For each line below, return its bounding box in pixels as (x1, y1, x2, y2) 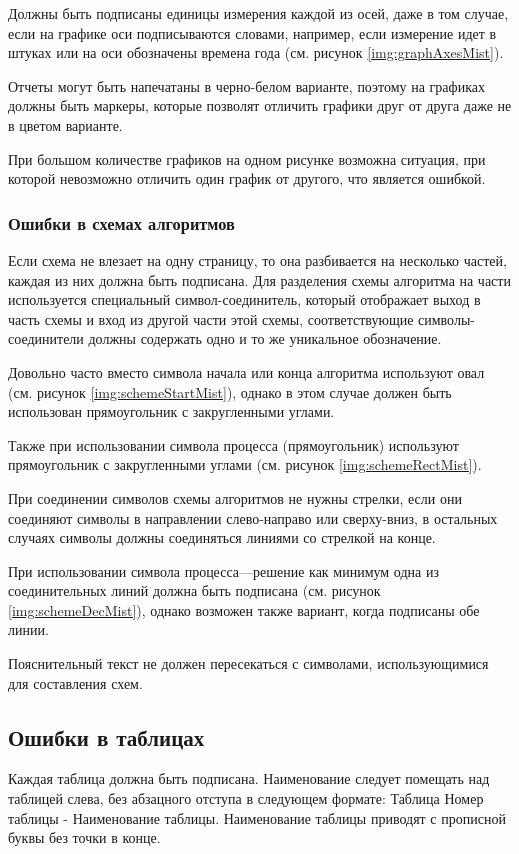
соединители (8, 328, 84, 349)
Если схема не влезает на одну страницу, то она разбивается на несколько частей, (8, 249, 507, 270)
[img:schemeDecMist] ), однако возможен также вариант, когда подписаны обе (8, 599, 480, 620)
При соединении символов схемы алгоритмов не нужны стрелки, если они (8, 487, 462, 508)
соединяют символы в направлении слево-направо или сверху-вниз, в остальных (8, 507, 498, 528)
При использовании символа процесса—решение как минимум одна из (8, 560, 439, 581)
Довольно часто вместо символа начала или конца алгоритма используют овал (8, 361, 485, 382)
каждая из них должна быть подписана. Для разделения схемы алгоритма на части (8, 269, 511, 290)
